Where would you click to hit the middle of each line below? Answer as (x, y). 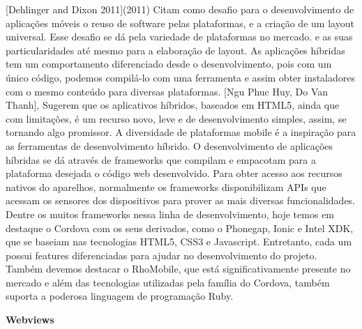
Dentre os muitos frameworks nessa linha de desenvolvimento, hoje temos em (170, 214)
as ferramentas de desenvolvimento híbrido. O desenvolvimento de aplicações (169, 145)
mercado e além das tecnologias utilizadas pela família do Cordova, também (168, 282)
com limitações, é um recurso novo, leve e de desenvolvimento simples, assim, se (176, 118)
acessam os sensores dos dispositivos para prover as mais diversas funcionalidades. (181, 200)
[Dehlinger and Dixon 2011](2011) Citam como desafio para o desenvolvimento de (180, 9)
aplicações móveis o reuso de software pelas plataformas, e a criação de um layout (180, 23)
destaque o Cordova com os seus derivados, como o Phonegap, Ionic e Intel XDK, (180, 228)
